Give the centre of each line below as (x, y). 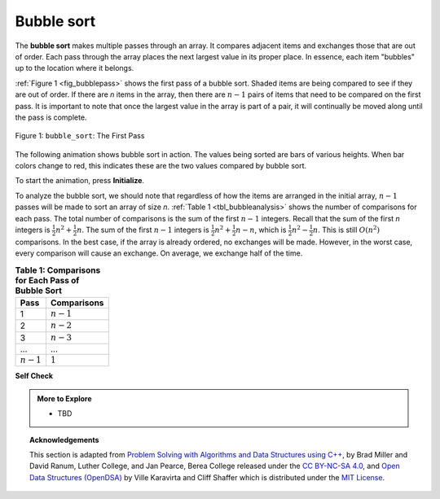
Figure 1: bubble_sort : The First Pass (80, 136)
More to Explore (65, 398)
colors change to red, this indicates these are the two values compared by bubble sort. (161, 166)
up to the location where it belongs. (75, 68)
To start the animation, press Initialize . (80, 181)
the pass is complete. (51, 117)
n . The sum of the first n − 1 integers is (143, 230)
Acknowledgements (64, 440)
